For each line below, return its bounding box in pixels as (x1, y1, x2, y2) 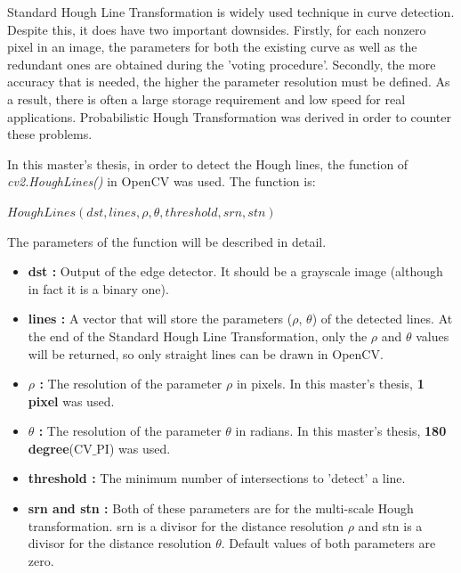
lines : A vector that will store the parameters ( (28, 309, 293, 328)
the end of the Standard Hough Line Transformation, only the (28, 326, 368, 345)
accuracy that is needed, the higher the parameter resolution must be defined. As (7, 72, 450, 91)
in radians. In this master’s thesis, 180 (235, 422, 447, 440)
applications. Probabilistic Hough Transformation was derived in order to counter (7, 107, 451, 126)
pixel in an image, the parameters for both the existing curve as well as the (7, 37, 417, 56)
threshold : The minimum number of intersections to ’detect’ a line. (28, 469, 406, 487)
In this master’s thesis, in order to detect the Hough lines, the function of (7, 154, 408, 173)
